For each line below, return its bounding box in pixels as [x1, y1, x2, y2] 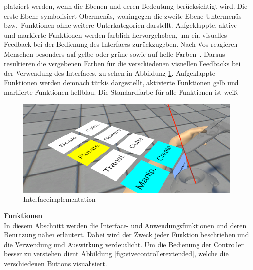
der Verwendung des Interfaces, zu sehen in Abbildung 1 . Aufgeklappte [4, 68, 215, 78]
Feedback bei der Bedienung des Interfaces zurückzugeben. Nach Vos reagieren [4, 39, 238, 49]
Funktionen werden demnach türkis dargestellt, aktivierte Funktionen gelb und [4, 77, 239, 87]
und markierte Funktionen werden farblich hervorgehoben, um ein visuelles [4, 29, 227, 39]
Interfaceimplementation [23, 194, 96, 204]
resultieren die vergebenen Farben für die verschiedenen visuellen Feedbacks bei [4, 58, 241, 68]
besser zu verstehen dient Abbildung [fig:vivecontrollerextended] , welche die [4, 249, 229, 259]
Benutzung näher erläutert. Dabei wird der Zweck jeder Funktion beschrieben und [4, 230, 249, 240]
